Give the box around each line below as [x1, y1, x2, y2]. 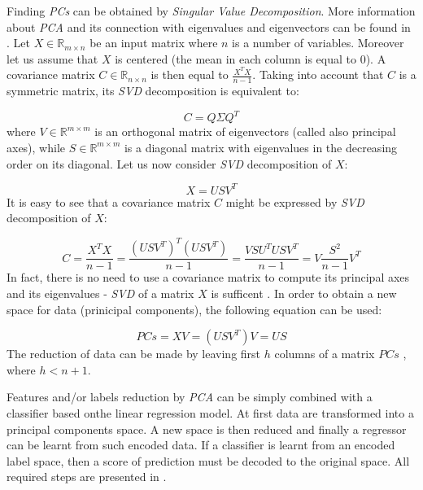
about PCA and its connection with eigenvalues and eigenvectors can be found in [7, 18, 411, 35]
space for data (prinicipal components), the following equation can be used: [7, 300, 382, 317]
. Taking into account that [252, 66, 384, 83]
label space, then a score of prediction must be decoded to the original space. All [7, 452, 410, 469]
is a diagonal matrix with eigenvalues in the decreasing [124, 138, 398, 155]
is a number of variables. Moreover [232, 34, 404, 51]
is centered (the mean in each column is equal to [115, 50, 356, 67]
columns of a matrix [274, 345, 375, 362]
